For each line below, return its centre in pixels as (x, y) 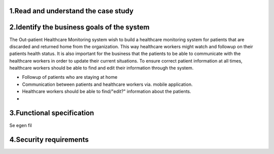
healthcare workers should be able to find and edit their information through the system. (101, 68)
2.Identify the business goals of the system (79, 27)
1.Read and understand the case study (72, 11)
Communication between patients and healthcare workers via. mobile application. (107, 84)
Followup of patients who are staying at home (70, 77)
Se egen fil (21, 125)
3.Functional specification (52, 113)
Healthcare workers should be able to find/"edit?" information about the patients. (107, 91)
